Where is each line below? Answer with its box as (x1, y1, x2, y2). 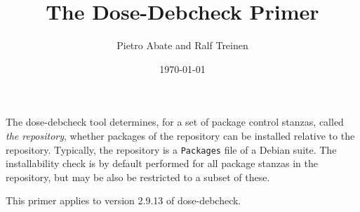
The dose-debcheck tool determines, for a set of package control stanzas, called (6, 114, 344, 129)
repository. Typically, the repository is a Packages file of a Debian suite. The (6, 142, 337, 157)
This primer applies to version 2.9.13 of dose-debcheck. (6, 193, 241, 208)
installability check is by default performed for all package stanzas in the (6, 156, 318, 171)
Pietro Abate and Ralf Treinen (116, 38, 248, 53)
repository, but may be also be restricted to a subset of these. (6, 169, 270, 184)
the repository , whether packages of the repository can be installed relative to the (6, 128, 355, 143)
